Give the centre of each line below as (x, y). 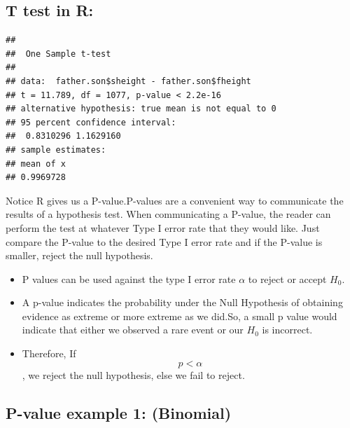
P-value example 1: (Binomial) (119, 412)
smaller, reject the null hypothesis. (79, 255)
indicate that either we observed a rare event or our (133, 330)
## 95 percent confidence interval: (91, 122)
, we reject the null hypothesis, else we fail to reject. (133, 374)
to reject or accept (287, 278)
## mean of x (36, 164)
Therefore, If (49, 353)
